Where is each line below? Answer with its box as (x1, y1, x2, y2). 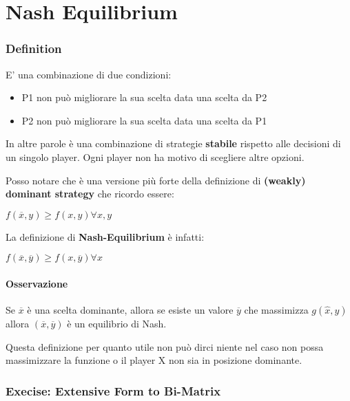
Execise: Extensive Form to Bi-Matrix (6, 382, 221, 399)
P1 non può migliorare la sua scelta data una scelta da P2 (21, 90, 267, 105)
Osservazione (6, 276, 68, 290)
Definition (6, 40, 62, 57)
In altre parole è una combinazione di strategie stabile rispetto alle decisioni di (6, 136, 341, 151)
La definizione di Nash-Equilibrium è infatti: (6, 229, 205, 243)
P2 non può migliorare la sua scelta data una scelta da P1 (21, 113, 267, 127)
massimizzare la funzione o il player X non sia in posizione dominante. (6, 353, 302, 367)
